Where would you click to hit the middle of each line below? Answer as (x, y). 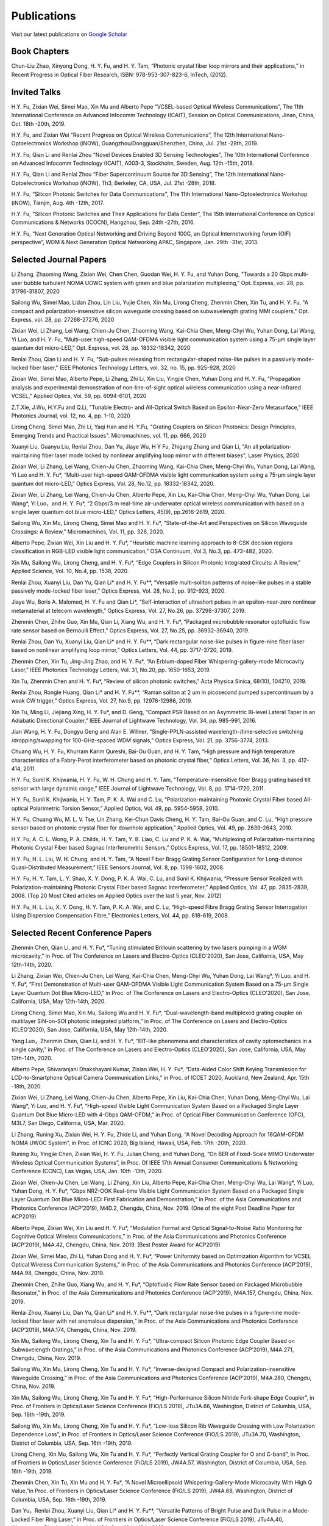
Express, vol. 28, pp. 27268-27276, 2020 (63, 320)
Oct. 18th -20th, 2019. (39, 124)
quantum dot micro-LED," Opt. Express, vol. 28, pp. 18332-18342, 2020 (101, 348)
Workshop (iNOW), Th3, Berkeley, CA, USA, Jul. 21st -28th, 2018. (134, 183)
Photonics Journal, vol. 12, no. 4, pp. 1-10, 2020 (71, 416)
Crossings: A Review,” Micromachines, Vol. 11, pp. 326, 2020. (88, 532)
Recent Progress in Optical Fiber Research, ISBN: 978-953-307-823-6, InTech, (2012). (119, 74)
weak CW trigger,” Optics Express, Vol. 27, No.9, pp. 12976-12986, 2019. (102, 701)
